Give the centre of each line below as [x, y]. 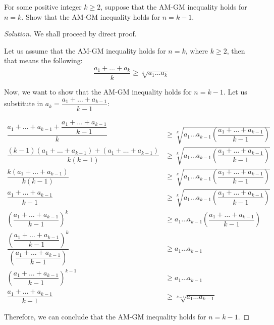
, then [236, 50]
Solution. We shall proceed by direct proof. [70, 34]
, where [197, 50]
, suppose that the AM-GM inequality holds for [174, 7]
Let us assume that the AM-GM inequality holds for [85, 50]
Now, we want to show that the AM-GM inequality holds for [98, 92]
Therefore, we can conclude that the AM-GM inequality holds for [105, 317]
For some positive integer [43, 7]
